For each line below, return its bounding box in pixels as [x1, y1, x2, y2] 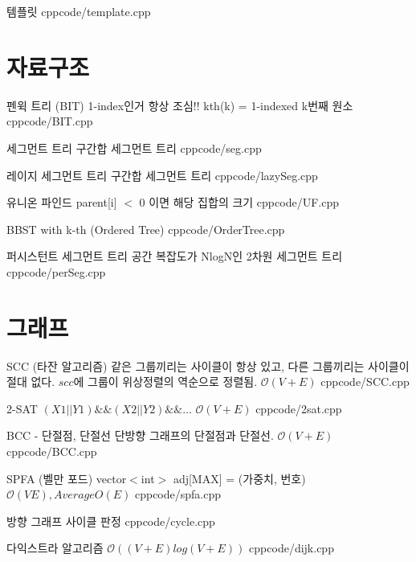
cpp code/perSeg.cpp [6, 263, 106, 280]
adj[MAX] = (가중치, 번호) [173, 470, 306, 486]
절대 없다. [6, 373, 55, 390]
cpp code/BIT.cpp [6, 113, 93, 129]
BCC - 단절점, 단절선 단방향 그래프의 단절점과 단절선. [6, 427, 274, 444]
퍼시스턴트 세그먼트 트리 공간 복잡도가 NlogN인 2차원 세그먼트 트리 [6, 248, 343, 265]
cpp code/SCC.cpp [320, 373, 410, 390]
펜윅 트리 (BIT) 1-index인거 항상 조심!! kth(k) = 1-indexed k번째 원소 [6, 96, 353, 113]
